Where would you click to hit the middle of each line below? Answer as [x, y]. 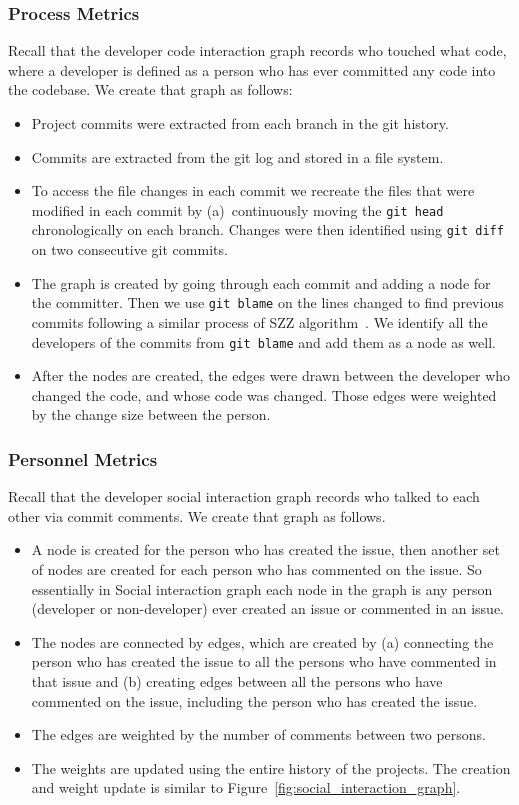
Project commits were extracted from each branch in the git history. [240, 123]
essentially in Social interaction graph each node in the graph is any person [262, 588]
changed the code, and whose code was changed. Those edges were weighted [264, 394]
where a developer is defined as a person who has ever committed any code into [252, 69]
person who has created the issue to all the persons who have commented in [264, 661]
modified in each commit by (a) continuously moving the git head [237, 209]
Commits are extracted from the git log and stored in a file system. [237, 156]
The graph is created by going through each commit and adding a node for [261, 282]
